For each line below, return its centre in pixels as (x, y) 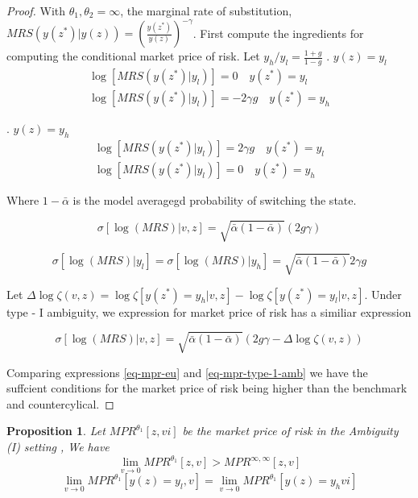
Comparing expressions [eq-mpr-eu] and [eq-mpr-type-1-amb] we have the (187, 372)
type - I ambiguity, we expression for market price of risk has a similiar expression (209, 311)
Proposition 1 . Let (56, 431)
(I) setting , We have (58, 447)
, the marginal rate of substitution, (206, 10)
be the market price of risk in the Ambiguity (290, 431)
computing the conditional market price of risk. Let (133, 56)
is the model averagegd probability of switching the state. (215, 199)
